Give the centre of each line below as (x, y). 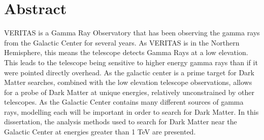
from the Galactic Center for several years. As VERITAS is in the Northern (122, 42)
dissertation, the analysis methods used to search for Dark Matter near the (121, 122)
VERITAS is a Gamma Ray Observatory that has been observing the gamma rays (132, 33)
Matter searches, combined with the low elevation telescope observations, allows (128, 82)
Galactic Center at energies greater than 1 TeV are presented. (100, 132)
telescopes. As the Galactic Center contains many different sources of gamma (124, 102)
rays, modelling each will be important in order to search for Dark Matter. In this (131, 111)
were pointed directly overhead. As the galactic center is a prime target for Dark (129, 72)
